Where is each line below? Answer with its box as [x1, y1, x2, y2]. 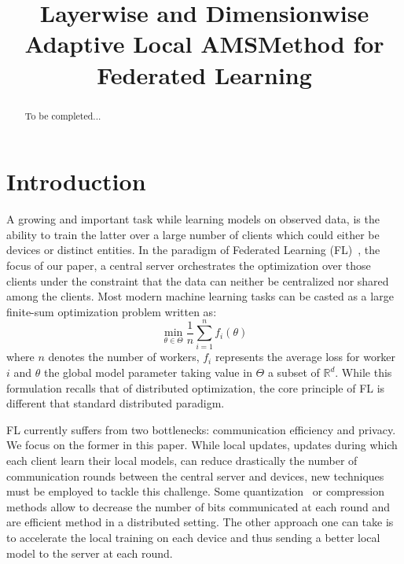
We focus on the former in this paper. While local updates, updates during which [6, 437, 398, 453]
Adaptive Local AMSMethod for [24, 28, 384, 60]
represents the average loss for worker [215, 348, 396, 365]
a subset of [267, 364, 320, 381]
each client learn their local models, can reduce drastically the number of [6, 452, 358, 468]
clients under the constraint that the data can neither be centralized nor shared [6, 272, 389, 289]
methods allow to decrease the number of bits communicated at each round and [6, 498, 390, 514]
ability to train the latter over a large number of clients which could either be [6, 226, 380, 242]
